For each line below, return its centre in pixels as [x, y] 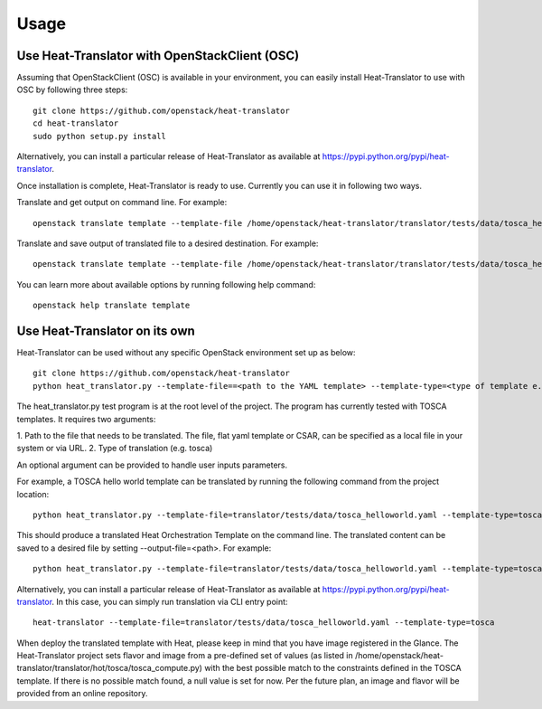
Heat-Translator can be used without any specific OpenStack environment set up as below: [186, 353]
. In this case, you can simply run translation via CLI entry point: [169, 601]
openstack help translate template [112, 306]
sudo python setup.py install [100, 136]
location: [33, 494]
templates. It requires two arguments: [86, 419]
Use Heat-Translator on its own [106, 331]
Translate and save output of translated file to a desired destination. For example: [168, 243]
